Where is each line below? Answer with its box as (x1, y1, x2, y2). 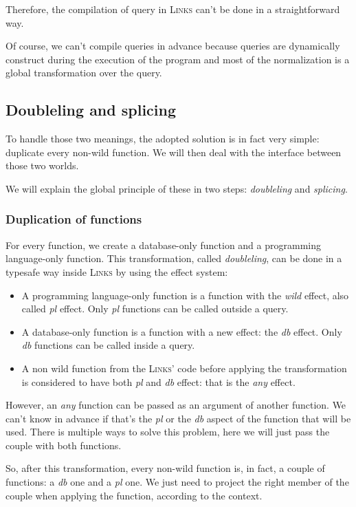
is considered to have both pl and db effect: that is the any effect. (21, 374, 296, 389)
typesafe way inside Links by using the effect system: (5, 264, 228, 279)
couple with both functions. (5, 438, 122, 452)
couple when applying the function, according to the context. (5, 488, 263, 502)
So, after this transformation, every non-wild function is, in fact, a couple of (5, 461, 325, 475)
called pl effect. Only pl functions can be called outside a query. (21, 301, 289, 316)
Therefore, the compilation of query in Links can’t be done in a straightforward (5, 2, 340, 16)
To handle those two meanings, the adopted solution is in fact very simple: (5, 131, 320, 146)
